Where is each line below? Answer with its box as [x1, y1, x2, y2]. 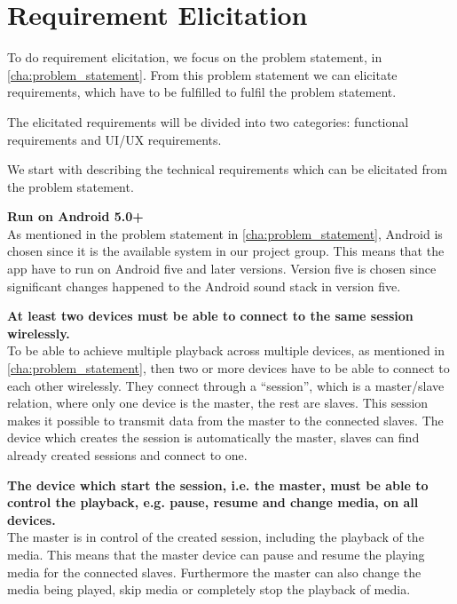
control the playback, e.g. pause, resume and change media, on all [7, 493, 419, 512]
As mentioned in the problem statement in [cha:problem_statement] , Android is [7, 224, 443, 242]
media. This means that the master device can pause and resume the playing [7, 544, 425, 563]
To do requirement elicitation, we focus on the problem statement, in [7, 48, 382, 67]
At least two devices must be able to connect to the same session [7, 306, 414, 325]
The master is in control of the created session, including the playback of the [7, 528, 424, 546]
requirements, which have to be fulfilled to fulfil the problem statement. [7, 83, 397, 101]
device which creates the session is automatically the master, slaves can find [7, 428, 420, 447]
